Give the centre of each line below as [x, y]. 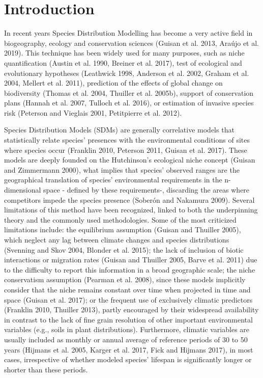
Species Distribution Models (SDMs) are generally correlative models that [119, 130]
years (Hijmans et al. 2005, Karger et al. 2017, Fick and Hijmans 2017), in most [129, 349]
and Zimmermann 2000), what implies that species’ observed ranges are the [122, 169]
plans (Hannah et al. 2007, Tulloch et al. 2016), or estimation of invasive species [129, 103]
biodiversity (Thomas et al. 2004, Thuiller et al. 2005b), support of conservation [129, 92]
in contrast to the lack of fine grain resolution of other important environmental [128, 319]
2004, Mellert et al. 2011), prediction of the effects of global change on [113, 83]
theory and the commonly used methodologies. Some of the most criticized [120, 219]
